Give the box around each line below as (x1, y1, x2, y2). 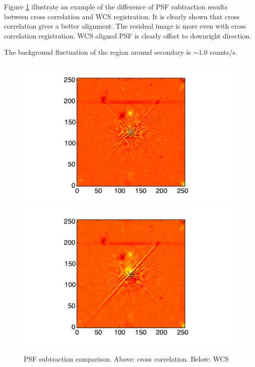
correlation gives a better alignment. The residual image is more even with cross (4, 21, 246, 31)
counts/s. (210, 47, 237, 57)
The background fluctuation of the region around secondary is (4, 47, 191, 57)
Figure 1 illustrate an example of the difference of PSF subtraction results (4, 1, 227, 11)
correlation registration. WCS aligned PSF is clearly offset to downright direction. (4, 30, 252, 40)
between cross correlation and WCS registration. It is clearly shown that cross (4, 11, 240, 21)
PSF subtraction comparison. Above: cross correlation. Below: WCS (24, 354, 229, 364)
